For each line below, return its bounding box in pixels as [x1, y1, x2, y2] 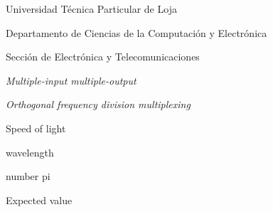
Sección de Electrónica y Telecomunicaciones [6, 49, 200, 64]
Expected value [6, 192, 73, 207]
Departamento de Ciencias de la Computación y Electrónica [6, 25, 267, 40]
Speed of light [6, 120, 66, 135]
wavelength [6, 144, 54, 159]
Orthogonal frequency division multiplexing [6, 97, 191, 112]
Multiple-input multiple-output [6, 73, 136, 88]
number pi [6, 169, 50, 184]
